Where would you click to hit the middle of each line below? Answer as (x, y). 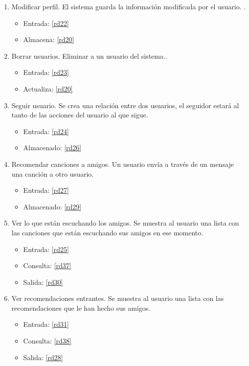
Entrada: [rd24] (46, 131)
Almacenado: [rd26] (52, 148)
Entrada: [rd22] (46, 23)
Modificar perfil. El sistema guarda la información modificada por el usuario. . (129, 6)
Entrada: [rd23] (46, 72)
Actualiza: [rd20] (48, 88)
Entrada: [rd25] (46, 249)
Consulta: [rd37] (47, 265)
